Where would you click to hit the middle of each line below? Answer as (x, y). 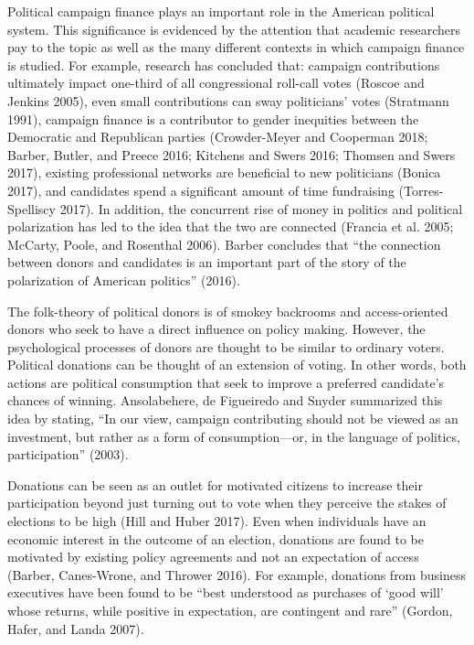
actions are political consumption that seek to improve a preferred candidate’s (226, 382)
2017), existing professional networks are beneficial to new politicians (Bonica (224, 172)
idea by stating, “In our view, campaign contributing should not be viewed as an (233, 419)
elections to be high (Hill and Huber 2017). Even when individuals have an (217, 521)
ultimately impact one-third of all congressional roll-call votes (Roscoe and (216, 83)
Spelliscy (32, 208)
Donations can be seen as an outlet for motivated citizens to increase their (215, 484)
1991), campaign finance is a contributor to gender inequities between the (213, 118)
